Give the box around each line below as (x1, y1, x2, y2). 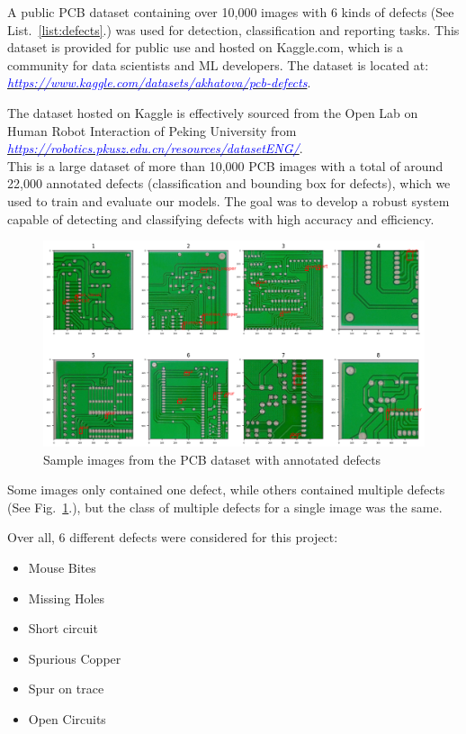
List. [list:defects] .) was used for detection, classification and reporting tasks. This (7, 20, 460, 39)
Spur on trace (28, 679, 104, 698)
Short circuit (28, 619, 98, 638)
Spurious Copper (28, 648, 121, 667)
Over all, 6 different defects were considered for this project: (7, 528, 338, 547)
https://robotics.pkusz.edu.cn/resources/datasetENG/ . (7, 139, 303, 158)
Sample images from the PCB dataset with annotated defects (43, 449, 381, 468)
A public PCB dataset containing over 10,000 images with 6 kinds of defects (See (7, 3, 454, 21)
